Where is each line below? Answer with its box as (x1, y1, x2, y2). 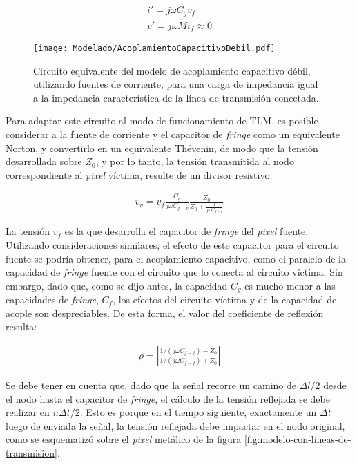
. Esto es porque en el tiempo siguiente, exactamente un (79, 405, 317, 419)
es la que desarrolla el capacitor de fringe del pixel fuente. (64, 224, 309, 238)
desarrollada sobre (6, 154, 82, 169)
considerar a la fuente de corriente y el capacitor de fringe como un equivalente (6, 127, 340, 141)
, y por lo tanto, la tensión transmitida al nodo (95, 154, 294, 169)
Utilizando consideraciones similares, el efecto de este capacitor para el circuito (6, 238, 339, 252)
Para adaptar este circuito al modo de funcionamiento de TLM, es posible (6, 113, 318, 128)
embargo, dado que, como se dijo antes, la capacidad (6, 278, 228, 292)
